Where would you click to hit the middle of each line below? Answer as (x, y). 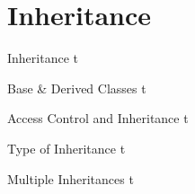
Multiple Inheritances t (71, 178)
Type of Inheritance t (66, 148)
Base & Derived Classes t (77, 88)
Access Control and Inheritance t (98, 118)
